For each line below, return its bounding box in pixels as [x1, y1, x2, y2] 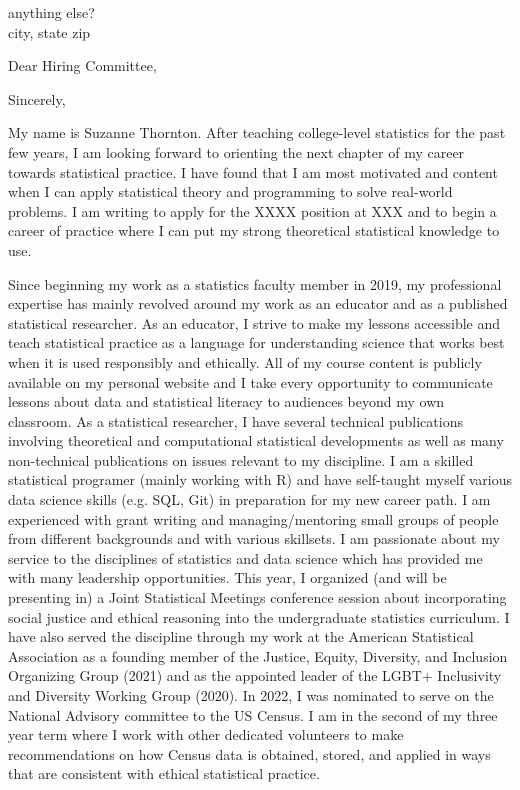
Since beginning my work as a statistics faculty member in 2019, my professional [8, 273, 502, 294]
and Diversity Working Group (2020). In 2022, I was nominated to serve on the [8, 685, 494, 705]
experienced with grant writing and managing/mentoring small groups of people [8, 508, 499, 529]
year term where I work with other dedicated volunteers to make [8, 724, 404, 745]
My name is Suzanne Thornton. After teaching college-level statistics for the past [8, 122, 506, 143]
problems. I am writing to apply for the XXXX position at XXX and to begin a [8, 200, 497, 221]
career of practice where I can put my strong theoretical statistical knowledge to [8, 220, 500, 241]
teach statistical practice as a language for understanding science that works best [8, 332, 505, 353]
